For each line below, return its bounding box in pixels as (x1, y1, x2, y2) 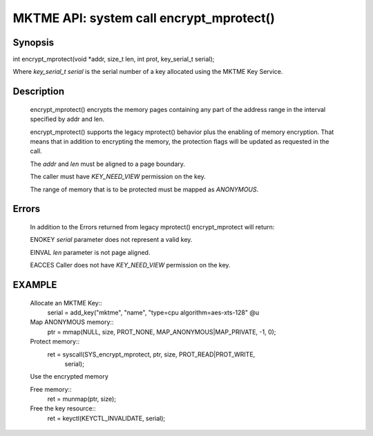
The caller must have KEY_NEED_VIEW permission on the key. (30, 173, 207, 181)
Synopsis (12, 37, 55, 48)
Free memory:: (30, 385, 72, 393)
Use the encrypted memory (30, 372, 108, 381)
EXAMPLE (12, 278, 57, 290)
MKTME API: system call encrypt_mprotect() (12, 10, 276, 26)
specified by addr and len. (30, 115, 105, 124)
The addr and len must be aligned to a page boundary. (30, 160, 186, 168)
